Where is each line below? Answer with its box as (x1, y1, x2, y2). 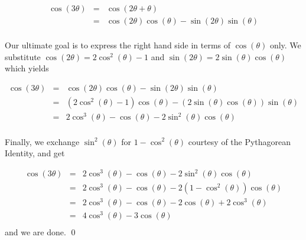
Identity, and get (5, 147, 65, 159)
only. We (269, 39, 301, 51)
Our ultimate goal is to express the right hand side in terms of (5, 39, 231, 51)
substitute (5, 50, 41, 63)
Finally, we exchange (5, 135, 80, 147)
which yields (5, 62, 49, 74)
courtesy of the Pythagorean (188, 135, 291, 147)
